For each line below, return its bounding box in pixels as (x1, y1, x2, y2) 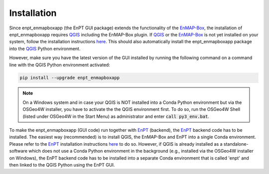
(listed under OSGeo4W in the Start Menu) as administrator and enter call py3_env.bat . (22, 113, 209, 119)
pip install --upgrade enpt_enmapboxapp (19, 75, 120, 81)
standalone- (223, 141, 249, 147)
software (9, 148, 27, 154)
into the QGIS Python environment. (9, 45, 81, 52)
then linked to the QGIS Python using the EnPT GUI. (9, 162, 115, 168)
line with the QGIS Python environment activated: (9, 62, 111, 68)
